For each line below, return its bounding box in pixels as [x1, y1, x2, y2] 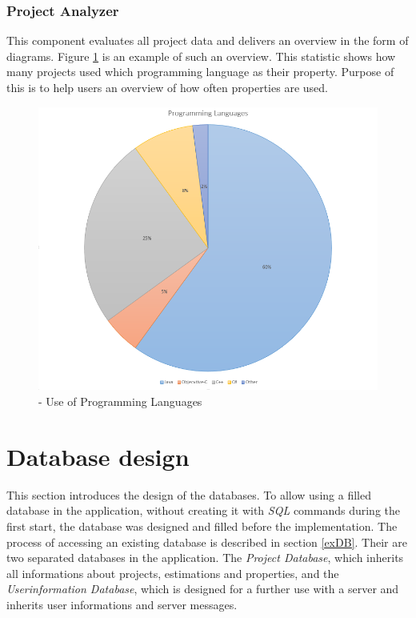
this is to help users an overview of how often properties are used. [6, 79, 328, 95]
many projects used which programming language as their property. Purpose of [6, 63, 394, 80]
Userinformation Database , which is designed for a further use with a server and [6, 580, 399, 597]
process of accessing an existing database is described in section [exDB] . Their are [6, 533, 407, 550]
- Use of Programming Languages [38, 393, 202, 410]
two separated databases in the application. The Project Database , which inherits [6, 549, 404, 566]
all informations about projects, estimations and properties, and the [6, 564, 339, 581]
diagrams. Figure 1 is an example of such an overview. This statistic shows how [6, 47, 396, 64]
